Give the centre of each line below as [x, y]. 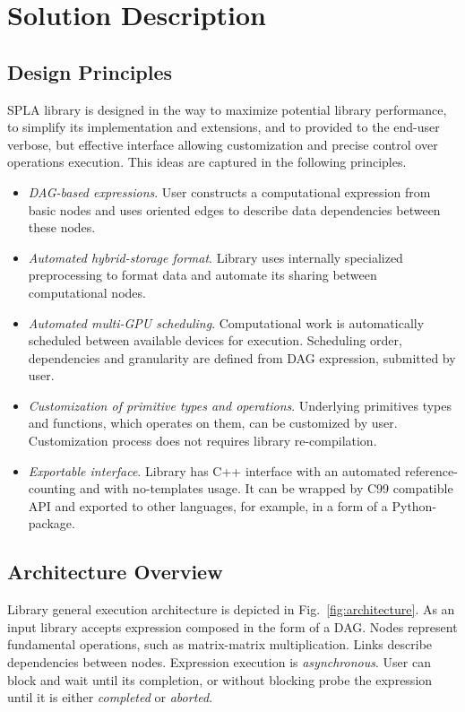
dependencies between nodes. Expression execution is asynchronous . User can [219, 662]
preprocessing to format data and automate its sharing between [202, 275]
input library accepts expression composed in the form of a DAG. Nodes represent [232, 626]
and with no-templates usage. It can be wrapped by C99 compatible [266, 488]
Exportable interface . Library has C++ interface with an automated [215, 470]
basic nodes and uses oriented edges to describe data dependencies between [234, 209]
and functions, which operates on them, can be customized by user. [213, 423]
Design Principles [90, 71]
